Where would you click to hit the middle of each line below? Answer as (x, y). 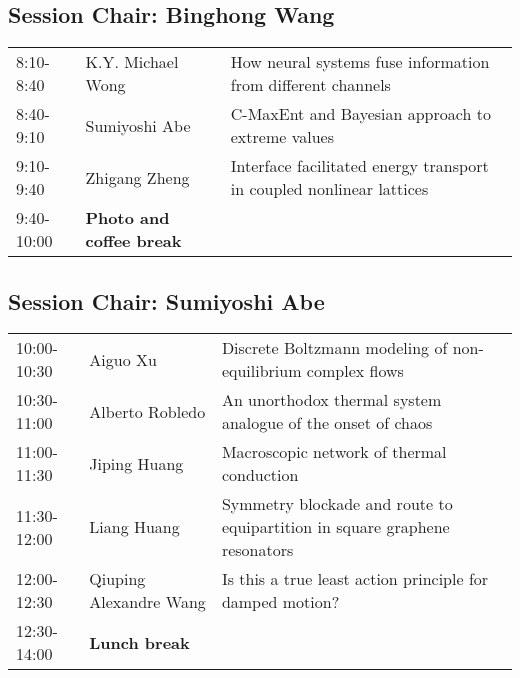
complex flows (355, 371)
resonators (257, 550)
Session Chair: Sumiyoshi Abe (166, 300)
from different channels (310, 85)
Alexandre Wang (147, 602)
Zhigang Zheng (137, 177)
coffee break (133, 241)
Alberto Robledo (147, 411)
